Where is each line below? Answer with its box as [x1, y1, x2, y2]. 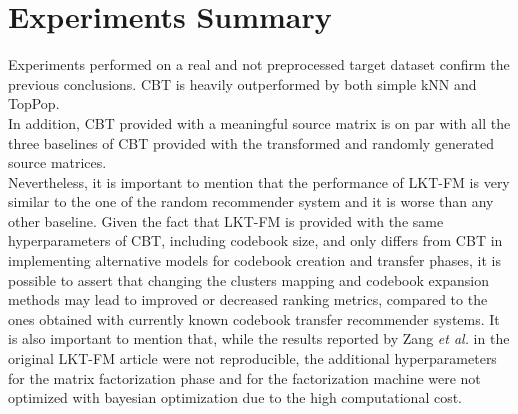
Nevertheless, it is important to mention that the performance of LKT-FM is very [8, 171, 510, 192]
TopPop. [8, 93, 60, 114]
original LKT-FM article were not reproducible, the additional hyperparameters [8, 348, 497, 369]
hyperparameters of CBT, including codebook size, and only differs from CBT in [8, 230, 503, 251]
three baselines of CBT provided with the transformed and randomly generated [8, 132, 495, 153]
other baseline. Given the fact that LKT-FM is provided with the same [8, 210, 444, 231]
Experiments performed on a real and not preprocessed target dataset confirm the [8, 54, 510, 75]
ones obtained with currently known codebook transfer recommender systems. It [8, 308, 500, 329]
